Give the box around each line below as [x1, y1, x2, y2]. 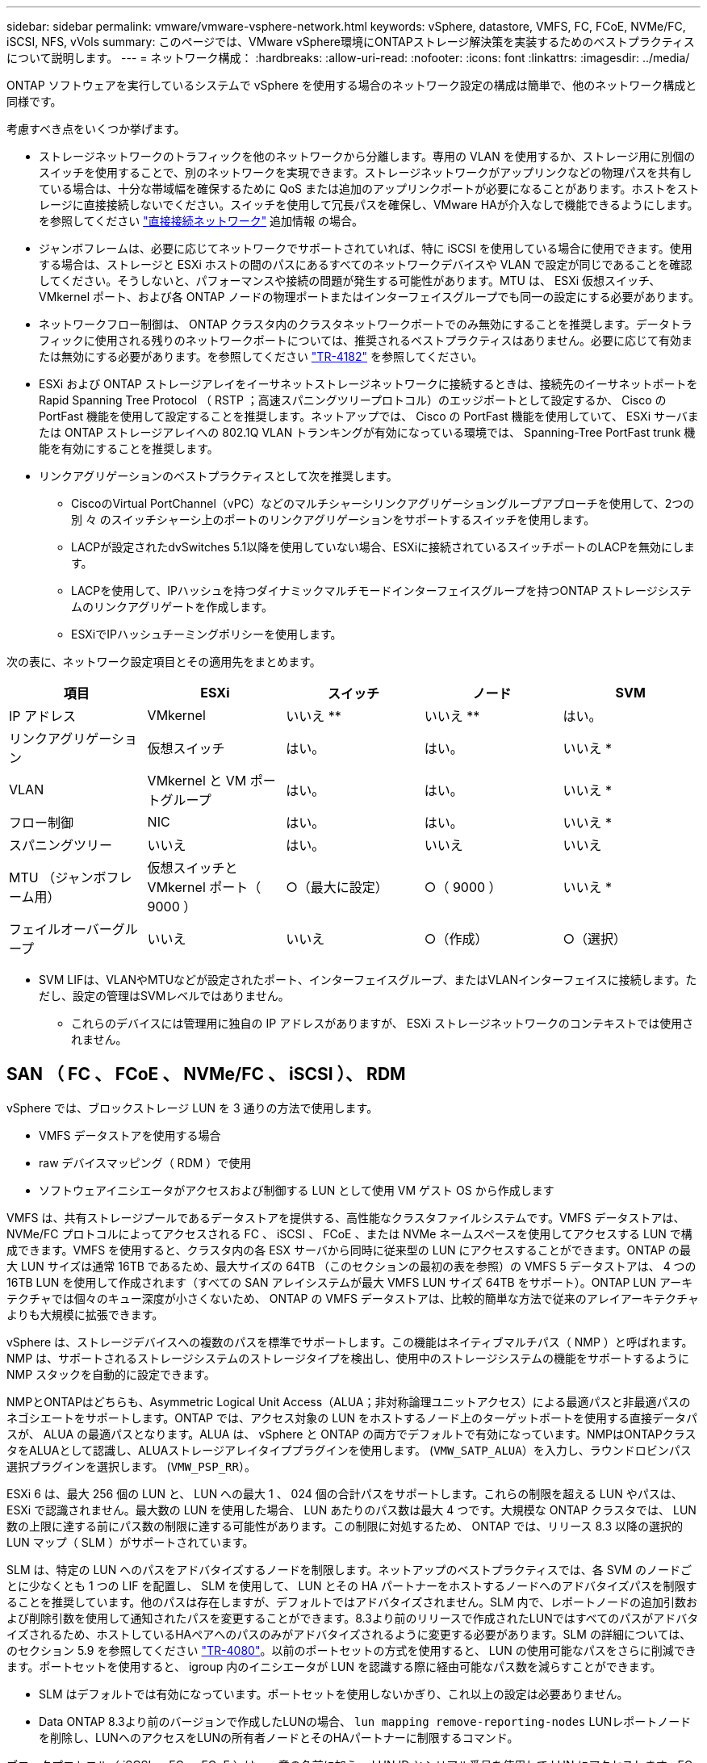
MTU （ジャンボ [9, 869, 107, 886]
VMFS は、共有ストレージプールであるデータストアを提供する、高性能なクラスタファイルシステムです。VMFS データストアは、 [6, 1210, 685, 1225]
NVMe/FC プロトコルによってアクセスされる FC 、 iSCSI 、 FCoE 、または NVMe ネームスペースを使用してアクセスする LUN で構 [6, 1226, 692, 1241]
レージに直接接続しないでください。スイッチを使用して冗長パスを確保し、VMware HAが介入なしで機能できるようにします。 [39, 198, 699, 211]
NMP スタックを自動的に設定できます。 [6, 1367, 215, 1381]
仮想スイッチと [147, 860, 238, 876]
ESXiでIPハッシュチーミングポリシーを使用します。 [71, 627, 342, 641]
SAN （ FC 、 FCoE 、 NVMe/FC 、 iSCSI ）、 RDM [6, 1064, 406, 1085]
